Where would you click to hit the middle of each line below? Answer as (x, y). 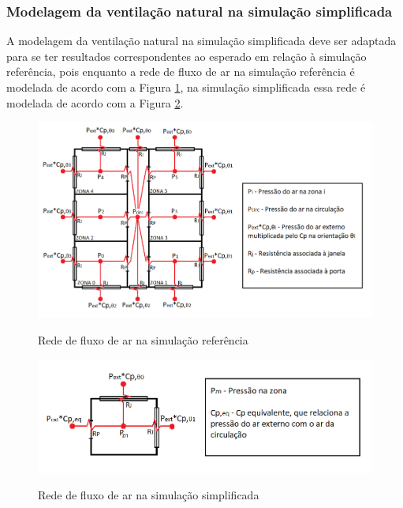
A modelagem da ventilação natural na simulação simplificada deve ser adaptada (201, 41)
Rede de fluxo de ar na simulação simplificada (149, 495)
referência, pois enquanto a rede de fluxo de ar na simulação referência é (181, 71)
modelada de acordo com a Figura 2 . (95, 102)
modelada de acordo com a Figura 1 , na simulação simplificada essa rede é (186, 87)
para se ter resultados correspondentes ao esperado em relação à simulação (187, 56)
